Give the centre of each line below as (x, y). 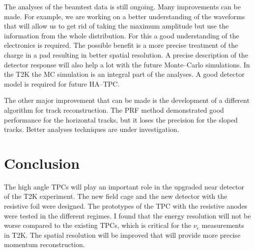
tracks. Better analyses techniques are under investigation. (92, 129)
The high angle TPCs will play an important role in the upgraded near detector (124, 186)
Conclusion (42, 163)
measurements (223, 225)
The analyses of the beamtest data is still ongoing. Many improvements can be (122, 6)
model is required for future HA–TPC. (62, 83)
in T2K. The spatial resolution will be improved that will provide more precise (122, 235)
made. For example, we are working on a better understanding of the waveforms (125, 16)
